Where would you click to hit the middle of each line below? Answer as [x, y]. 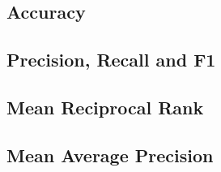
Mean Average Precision [110, 155]
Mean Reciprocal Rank [105, 107]
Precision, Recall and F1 [111, 60]
